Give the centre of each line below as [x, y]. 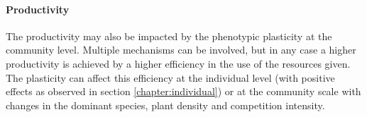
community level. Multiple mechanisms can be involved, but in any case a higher [181, 50]
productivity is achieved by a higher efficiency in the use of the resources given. [178, 63]
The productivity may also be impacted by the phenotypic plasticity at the [169, 36]
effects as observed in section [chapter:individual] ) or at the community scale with [183, 91]
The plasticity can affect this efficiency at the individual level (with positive [170, 77]
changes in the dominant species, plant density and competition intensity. [165, 105]
